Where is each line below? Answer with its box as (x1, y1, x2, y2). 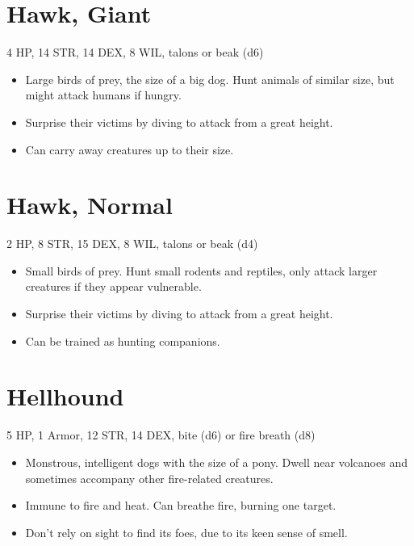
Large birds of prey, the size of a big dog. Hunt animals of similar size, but (25, 70, 395, 87)
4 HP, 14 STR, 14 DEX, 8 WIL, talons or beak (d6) (6, 44, 264, 61)
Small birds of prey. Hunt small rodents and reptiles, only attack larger (25, 262, 378, 279)
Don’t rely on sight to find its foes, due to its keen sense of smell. (25, 523, 348, 540)
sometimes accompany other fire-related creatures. (25, 469, 274, 486)
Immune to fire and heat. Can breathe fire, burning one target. (25, 497, 337, 514)
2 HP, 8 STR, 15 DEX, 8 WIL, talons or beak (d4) (6, 235, 258, 252)
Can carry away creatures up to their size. (25, 141, 234, 157)
